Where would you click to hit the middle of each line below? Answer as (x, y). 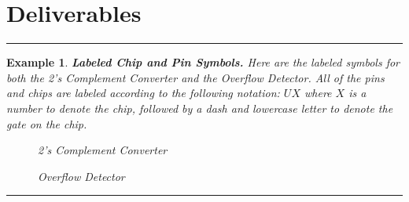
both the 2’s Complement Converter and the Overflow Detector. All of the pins (195, 77)
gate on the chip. (47, 123)
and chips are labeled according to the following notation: (143, 93)
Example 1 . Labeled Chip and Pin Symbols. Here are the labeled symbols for (203, 62)
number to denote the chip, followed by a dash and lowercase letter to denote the (200, 108)
